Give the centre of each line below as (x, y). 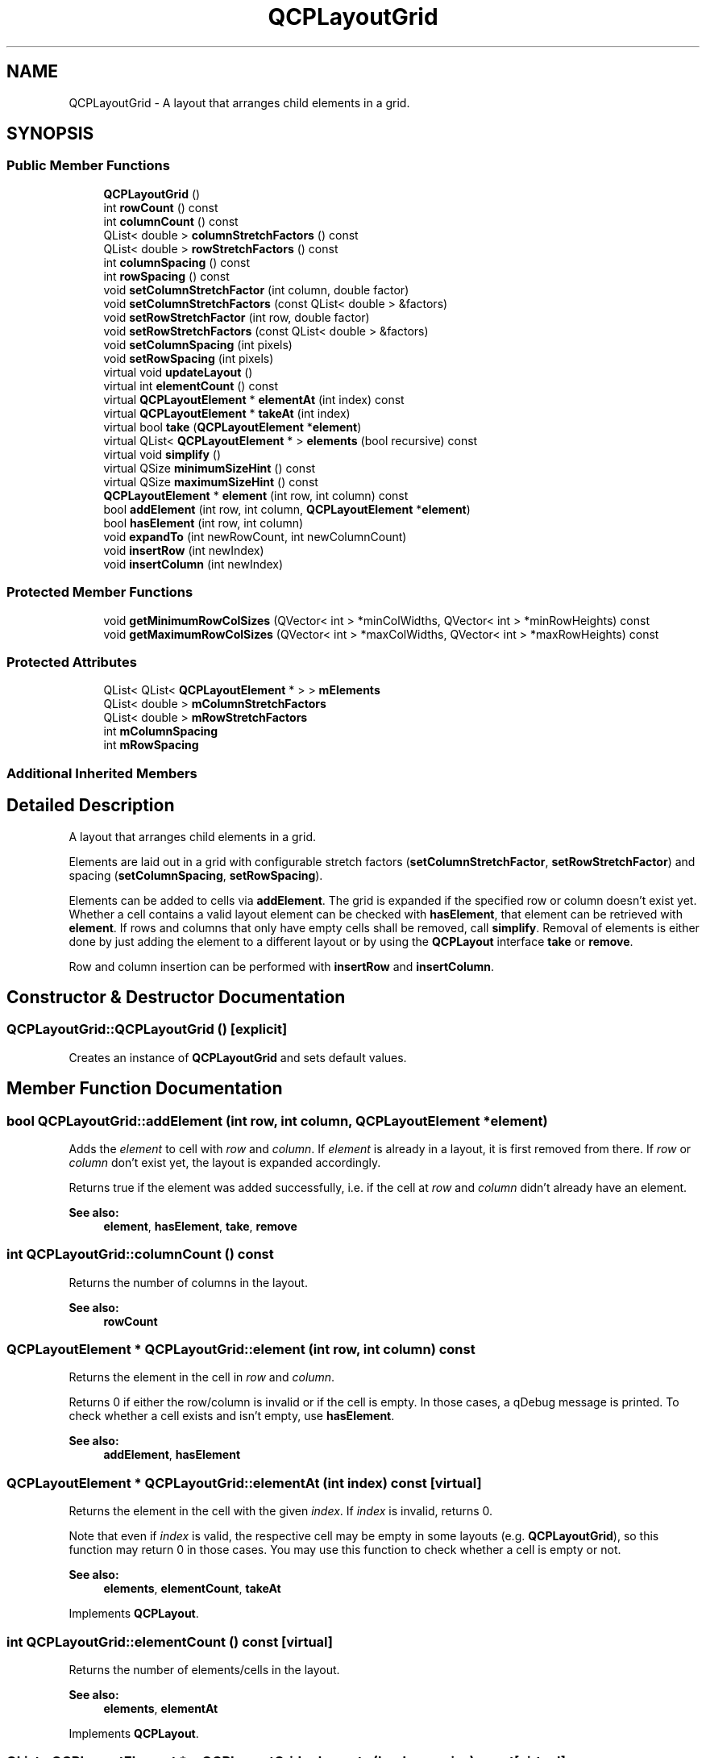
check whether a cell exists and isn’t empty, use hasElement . (232, 1416)
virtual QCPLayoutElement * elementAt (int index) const (254, 399)
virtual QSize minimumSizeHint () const (210, 468)
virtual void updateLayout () (178, 372)
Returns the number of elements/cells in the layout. (204, 1669)
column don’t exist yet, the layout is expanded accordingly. (225, 1162)
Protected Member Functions (100, 592)
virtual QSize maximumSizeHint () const (211, 481)
